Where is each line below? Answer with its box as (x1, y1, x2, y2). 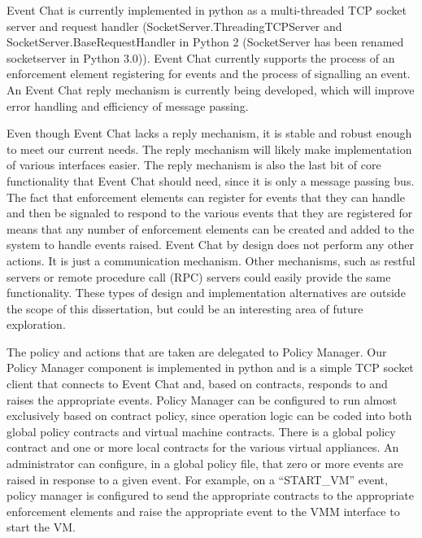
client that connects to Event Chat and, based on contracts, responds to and (7, 375, 388, 392)
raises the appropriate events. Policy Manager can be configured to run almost (7, 391, 398, 408)
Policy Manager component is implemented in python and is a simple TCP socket (7, 359, 414, 376)
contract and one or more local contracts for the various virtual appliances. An (7, 439, 399, 456)
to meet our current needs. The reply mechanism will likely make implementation (7, 140, 412, 157)
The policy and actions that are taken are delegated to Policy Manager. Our (7, 343, 387, 360)
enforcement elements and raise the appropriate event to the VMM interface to (7, 502, 400, 519)
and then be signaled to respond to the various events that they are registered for (7, 204, 413, 221)
